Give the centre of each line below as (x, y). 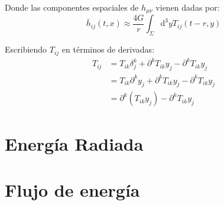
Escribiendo (26, 49)
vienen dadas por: (188, 7)
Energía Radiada (74, 143)
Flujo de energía (72, 189)
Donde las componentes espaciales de (72, 7)
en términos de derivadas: (108, 49)
